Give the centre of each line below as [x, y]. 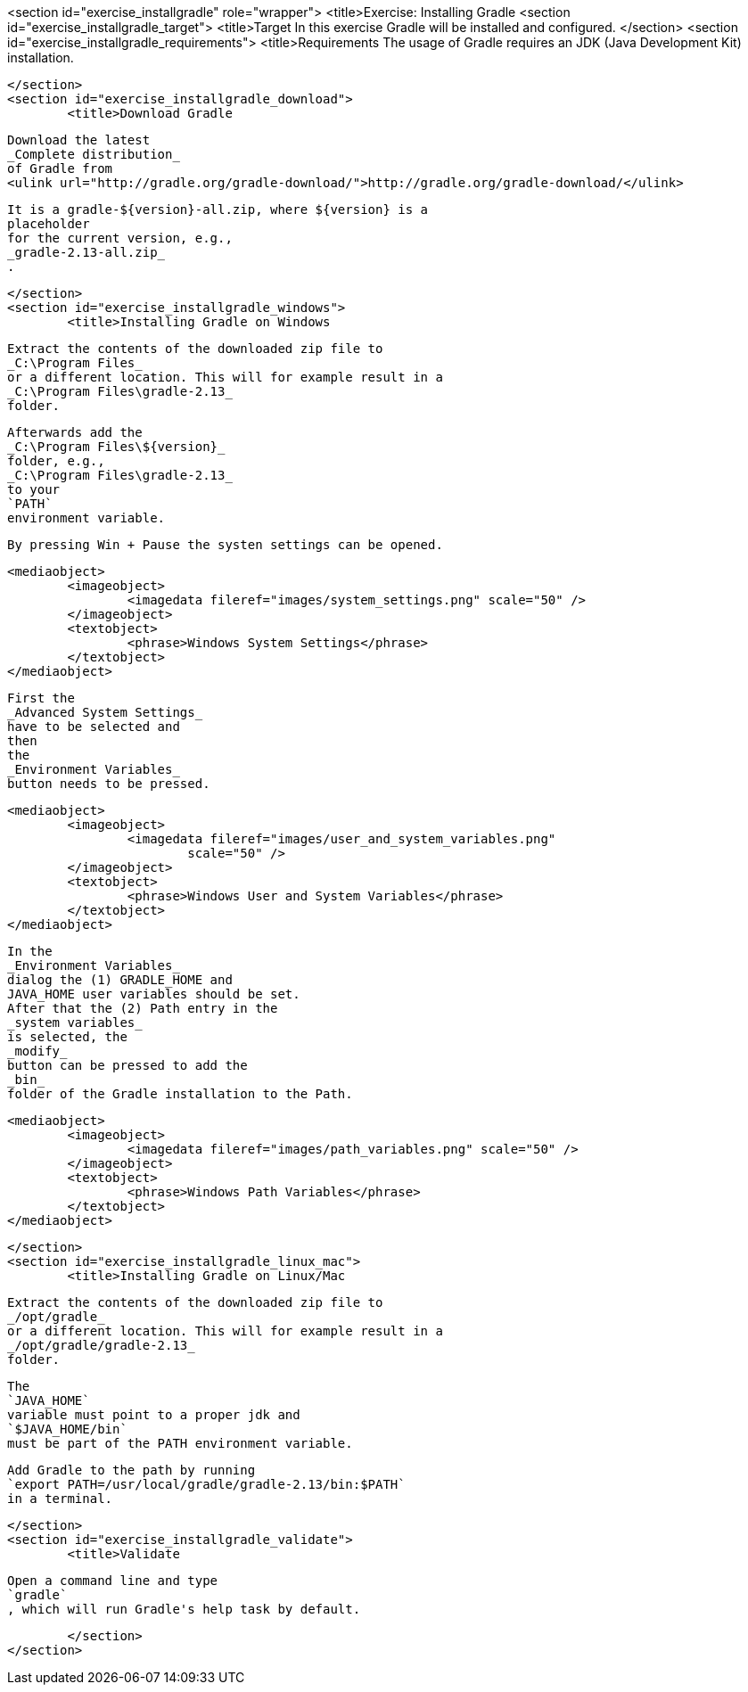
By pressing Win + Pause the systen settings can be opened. [225, 545]
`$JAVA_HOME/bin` [67, 1429]
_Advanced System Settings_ [105, 712]
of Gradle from [60, 168]
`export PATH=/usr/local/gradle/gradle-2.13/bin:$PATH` [206, 1484]
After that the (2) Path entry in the [143, 1008]
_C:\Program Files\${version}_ [116, 447]
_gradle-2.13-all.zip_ [86, 252]
